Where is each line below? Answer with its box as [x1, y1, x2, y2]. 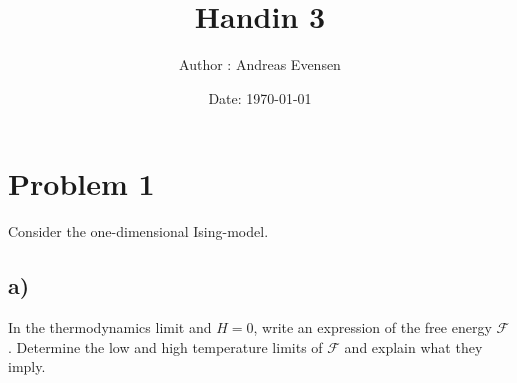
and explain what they [344, 336, 483, 357]
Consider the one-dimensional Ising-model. [8, 221, 269, 242]
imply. [8, 356, 46, 377]
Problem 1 [8, 163, 155, 204]
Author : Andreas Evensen [179, 54, 341, 75]
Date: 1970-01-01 [208, 87, 312, 108]
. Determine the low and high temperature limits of [8, 336, 323, 357]
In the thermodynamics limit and [8, 317, 212, 338]
